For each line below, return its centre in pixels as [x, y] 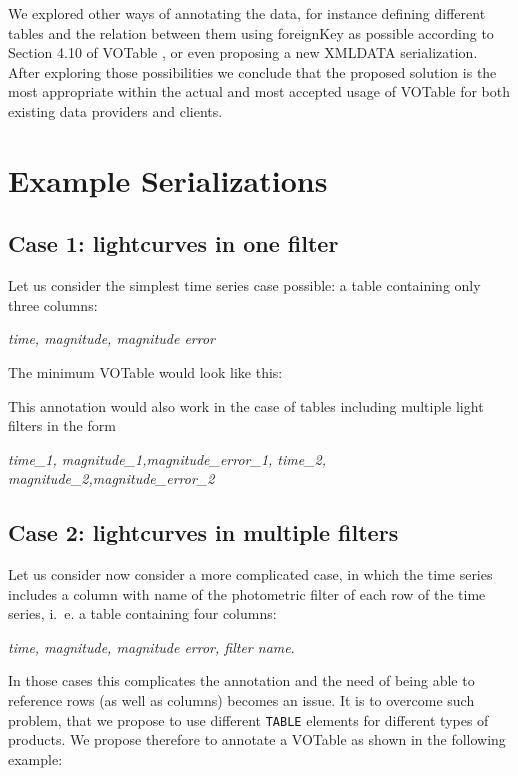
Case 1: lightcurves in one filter [173, 243]
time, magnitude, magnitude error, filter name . [151, 646]
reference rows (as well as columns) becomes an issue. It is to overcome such [241, 700]
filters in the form [62, 425]
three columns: [53, 304]
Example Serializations [168, 179]
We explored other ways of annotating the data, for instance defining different [247, 13]
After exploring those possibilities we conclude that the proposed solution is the [252, 71]
